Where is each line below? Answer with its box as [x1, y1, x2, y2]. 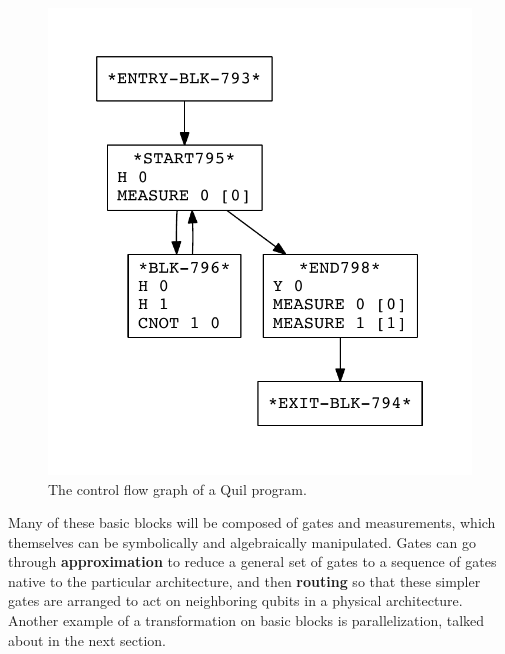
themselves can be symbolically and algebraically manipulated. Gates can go [8, 531, 476, 552]
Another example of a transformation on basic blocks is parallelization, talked [8, 610, 485, 631]
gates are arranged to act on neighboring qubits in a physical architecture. [8, 590, 463, 611]
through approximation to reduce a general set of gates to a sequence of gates [8, 551, 497, 572]
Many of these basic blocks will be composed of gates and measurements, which [8, 512, 496, 533]
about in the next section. [8, 629, 166, 650]
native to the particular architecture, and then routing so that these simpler [8, 570, 481, 591]
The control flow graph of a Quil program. [48, 478, 307, 499]
